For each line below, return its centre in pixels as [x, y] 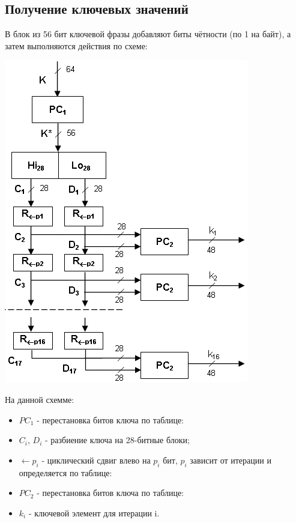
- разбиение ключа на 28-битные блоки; [117, 440]
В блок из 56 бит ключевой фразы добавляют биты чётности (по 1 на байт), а [148, 34]
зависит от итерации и [231, 460]
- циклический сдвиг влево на [96, 460]
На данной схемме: [40, 399]
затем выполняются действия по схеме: [76, 45]
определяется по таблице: [65, 472]
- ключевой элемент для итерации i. [94, 512]
